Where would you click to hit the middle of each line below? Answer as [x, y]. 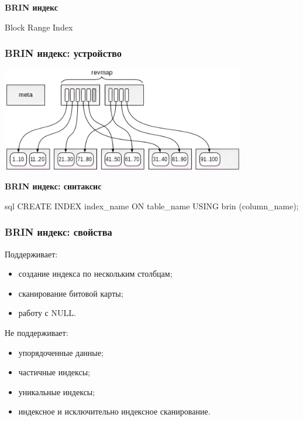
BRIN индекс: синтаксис [53, 186]
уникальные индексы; [57, 391]
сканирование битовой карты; [71, 293]
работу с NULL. [47, 313]
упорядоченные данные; [61, 352]
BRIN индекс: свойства [58, 232]
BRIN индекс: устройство [63, 53]
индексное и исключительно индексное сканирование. [114, 411]
